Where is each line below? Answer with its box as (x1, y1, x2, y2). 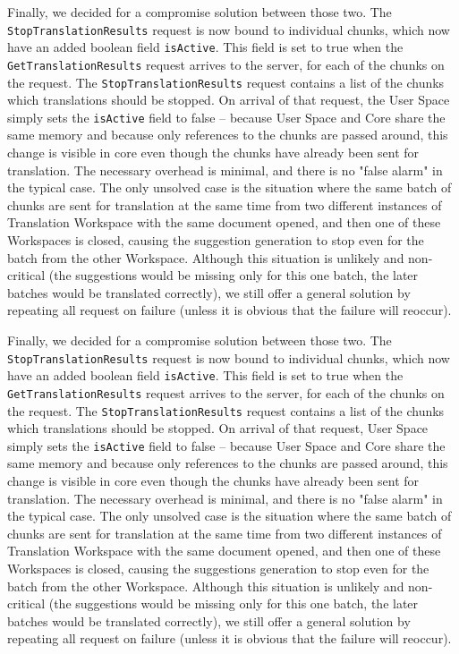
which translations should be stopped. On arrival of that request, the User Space (7, 90, 450, 109)
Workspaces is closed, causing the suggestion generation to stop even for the (7, 231, 424, 250)
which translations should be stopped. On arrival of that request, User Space (7, 419, 429, 437)
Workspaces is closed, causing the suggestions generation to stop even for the (7, 559, 429, 578)
